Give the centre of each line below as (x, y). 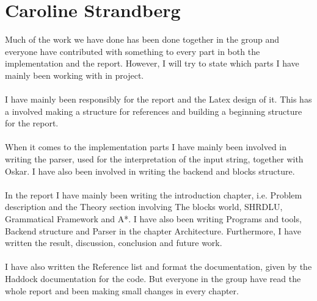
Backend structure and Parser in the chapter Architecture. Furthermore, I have (153, 230)
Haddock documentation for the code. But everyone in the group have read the (153, 278)
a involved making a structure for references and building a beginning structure (154, 111)
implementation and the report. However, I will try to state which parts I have (152, 63)
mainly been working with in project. (75, 75)
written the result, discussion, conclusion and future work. (114, 243)
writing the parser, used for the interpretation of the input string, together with (154, 159)
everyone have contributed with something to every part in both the (133, 51)
